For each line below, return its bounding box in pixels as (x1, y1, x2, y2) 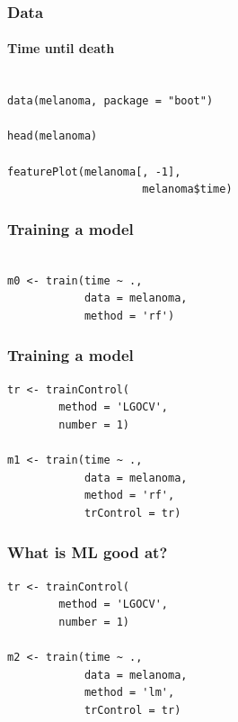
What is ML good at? (7, 541, 168, 564)
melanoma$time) (142, 183, 233, 196)
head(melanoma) (7, 130, 98, 143)
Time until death (7, 39, 115, 58)
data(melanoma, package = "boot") (7, 95, 214, 108)
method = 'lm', (84, 686, 175, 699)
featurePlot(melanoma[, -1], (7, 165, 181, 178)
